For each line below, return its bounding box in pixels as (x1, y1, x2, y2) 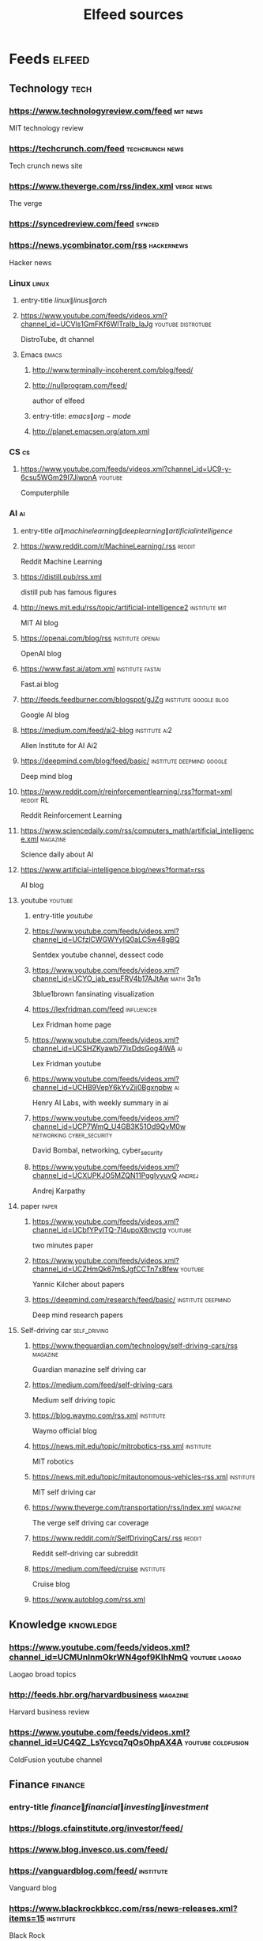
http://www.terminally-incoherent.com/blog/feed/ (32, 365, 193, 374)
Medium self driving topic (32, 1396, 116, 1405)
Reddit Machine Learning (20, 556, 103, 566)
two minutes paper (32, 1240, 94, 1250)
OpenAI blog (20, 648, 62, 658)
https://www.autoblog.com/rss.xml (32, 1595, 145, 1605)
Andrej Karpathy (32, 1186, 86, 1196)
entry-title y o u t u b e (32, 910, 93, 920)
